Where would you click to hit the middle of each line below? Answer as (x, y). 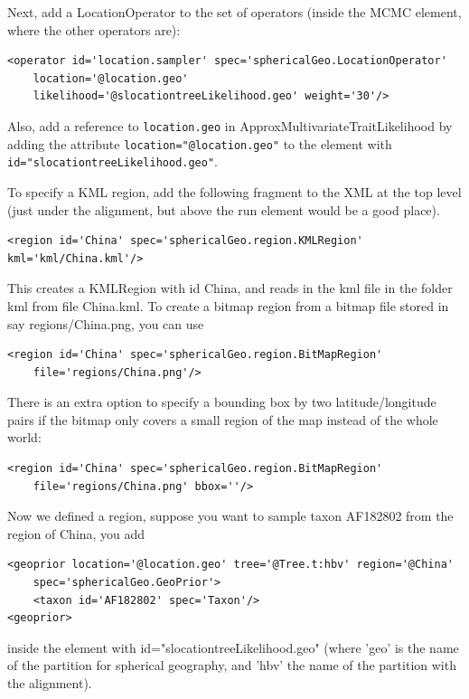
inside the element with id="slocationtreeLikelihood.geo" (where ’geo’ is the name (233, 647)
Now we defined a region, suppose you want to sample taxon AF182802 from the (230, 516)
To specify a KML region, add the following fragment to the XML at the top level (234, 191)
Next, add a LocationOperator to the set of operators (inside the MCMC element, (234, 12)
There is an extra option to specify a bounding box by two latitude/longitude (222, 402)
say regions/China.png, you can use (106, 323)
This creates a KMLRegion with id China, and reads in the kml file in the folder (230, 288)
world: (24, 437)
